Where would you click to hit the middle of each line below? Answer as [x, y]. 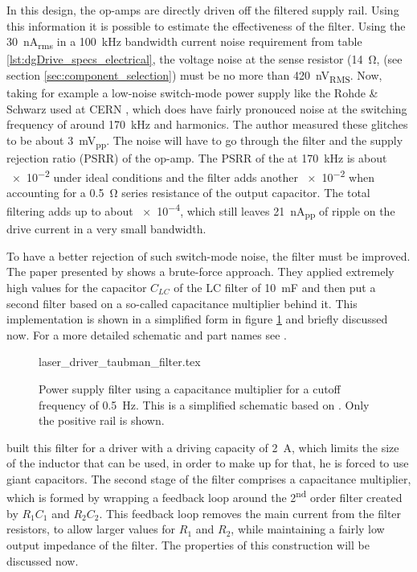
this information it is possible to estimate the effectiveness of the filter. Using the [206, 25]
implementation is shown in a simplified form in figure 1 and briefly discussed [197, 319]
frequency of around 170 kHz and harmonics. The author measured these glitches [207, 124]
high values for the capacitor [77, 287]
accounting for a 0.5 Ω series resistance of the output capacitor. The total [188, 192]
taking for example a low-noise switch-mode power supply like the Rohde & [192, 93]
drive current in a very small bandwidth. [106, 229]
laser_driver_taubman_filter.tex [120, 362]
